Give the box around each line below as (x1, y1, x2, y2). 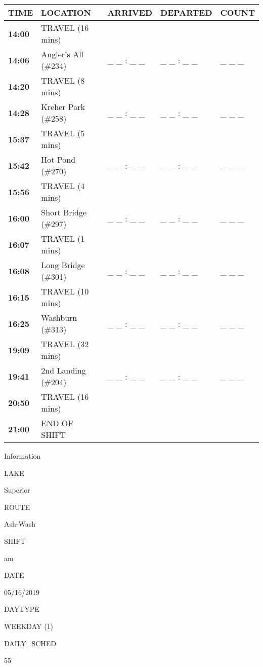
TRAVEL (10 (41, 285, 89, 297)
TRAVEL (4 (41, 180, 85, 192)
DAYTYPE (4, 604, 39, 614)
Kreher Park (41, 101, 85, 113)
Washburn (41, 312, 77, 323)
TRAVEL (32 (41, 338, 89, 350)
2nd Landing (41, 364, 86, 376)
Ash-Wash (4, 518, 35, 529)
